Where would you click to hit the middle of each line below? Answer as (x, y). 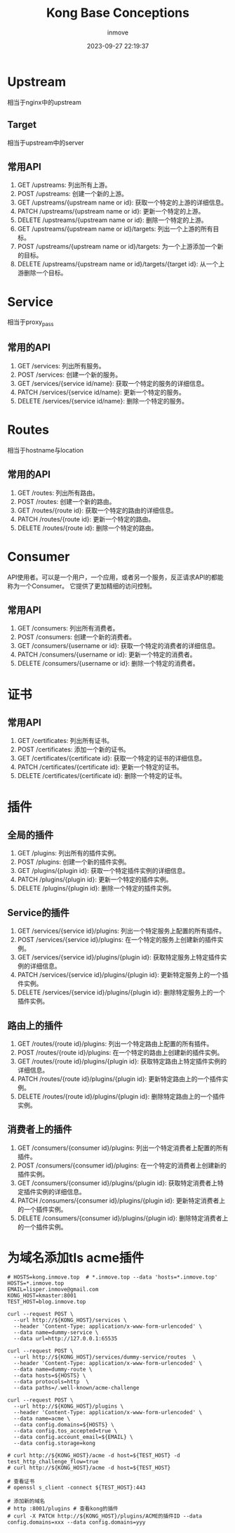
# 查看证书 (21, 1481)
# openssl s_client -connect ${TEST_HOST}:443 (76, 1487)
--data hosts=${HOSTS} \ (50, 1376)
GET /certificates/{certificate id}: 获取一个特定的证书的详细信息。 (112, 758)
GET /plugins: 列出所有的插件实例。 (69, 853)
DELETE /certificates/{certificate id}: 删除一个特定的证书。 (101, 776)
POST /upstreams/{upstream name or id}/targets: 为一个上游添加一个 (117, 247)
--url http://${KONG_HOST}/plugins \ (69, 1406)
